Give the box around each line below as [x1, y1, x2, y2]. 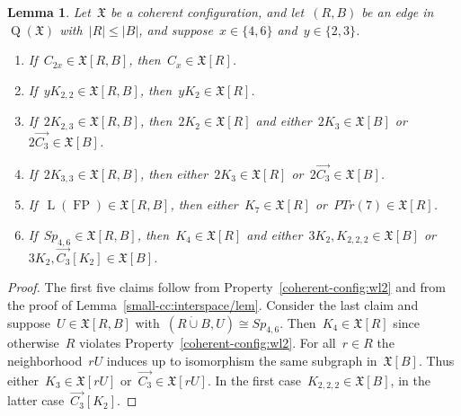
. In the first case [207, 370, 301, 389]
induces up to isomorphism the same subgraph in [106, 350, 377, 369]
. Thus [418, 350, 455, 369]
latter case [7, 391, 65, 410]
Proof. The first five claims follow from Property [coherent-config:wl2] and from [7, 278, 446, 297]
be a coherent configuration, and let [111, 3, 305, 21]
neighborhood [7, 350, 83, 369]
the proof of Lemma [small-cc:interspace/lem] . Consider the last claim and [7, 295, 419, 314]
